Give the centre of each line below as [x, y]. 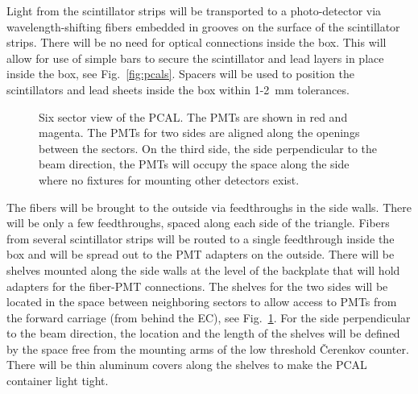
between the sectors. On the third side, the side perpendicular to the [208, 148]
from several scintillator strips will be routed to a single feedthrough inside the [201, 238]
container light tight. [58, 381]
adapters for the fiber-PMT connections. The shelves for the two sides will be [197, 286]
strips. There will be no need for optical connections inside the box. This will [197, 42]
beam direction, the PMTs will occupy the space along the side [194, 164]
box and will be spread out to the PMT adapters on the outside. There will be [201, 254]
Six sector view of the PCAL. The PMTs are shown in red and [193, 116]
